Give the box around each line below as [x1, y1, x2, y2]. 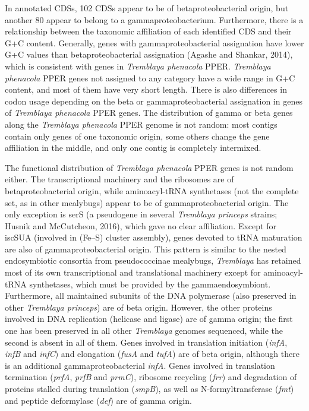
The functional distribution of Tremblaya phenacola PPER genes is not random [5, 161, 294, 173]
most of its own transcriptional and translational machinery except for [5, 266, 261, 279]
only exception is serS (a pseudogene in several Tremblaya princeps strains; [5, 208, 278, 220]
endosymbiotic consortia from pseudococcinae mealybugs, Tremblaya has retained [5, 254, 301, 267]
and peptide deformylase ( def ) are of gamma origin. [5, 394, 192, 406]
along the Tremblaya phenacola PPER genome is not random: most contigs [5, 118, 278, 130]
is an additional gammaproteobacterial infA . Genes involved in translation [5, 359, 275, 371]
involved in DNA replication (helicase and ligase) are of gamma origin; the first [5, 312, 293, 325]
